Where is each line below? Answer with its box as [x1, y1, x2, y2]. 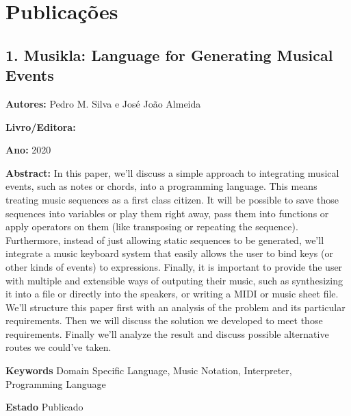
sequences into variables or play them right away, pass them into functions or [5, 206, 329, 220]
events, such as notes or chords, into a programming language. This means [5, 179, 317, 193]
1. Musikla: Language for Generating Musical [5, 44, 333, 65]
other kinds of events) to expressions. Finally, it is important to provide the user [5, 259, 343, 273]
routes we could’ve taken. [5, 340, 112, 354]
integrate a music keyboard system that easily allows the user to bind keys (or [5, 246, 333, 260]
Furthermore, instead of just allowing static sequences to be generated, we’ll [5, 232, 324, 247]
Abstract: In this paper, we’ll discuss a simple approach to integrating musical [5, 165, 339, 180]
